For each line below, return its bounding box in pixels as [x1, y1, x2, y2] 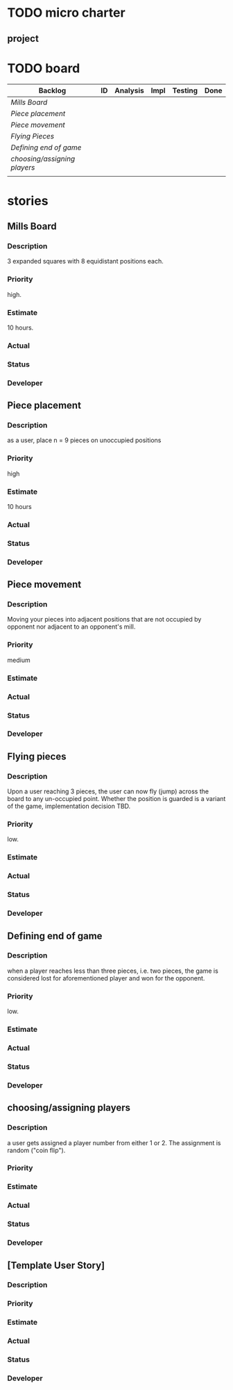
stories [7, 193, 49, 209]
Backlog [38, 86, 67, 95]
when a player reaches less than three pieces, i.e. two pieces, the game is [7, 967, 218, 975]
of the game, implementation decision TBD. [7, 802, 131, 811]
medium [7, 656, 31, 664]
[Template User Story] [7, 1259, 105, 1271]
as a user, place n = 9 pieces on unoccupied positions [7, 436, 162, 444]
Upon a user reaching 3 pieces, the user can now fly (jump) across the [7, 787, 209, 795]
